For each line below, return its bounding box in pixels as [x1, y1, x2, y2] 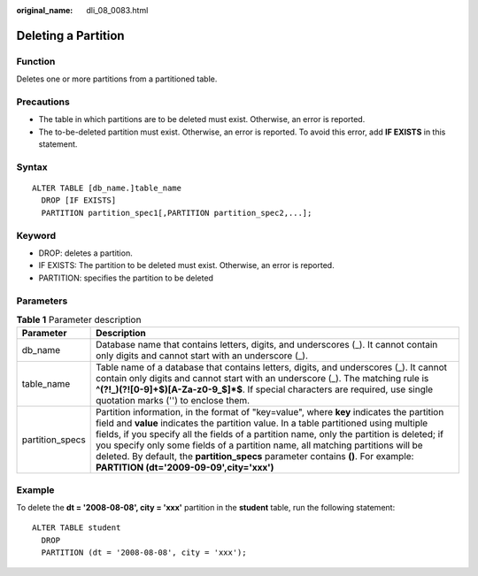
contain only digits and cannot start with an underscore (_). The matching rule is [96, 372, 429, 385]
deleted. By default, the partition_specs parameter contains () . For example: [96, 450, 414, 463]
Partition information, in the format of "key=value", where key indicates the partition [96, 406, 444, 419]
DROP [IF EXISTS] [41, 196, 117, 205]
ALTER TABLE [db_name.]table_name [32, 183, 181, 194]
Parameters [16, 295, 68, 307]
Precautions [16, 96, 70, 108]
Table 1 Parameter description [16, 314, 142, 326]
